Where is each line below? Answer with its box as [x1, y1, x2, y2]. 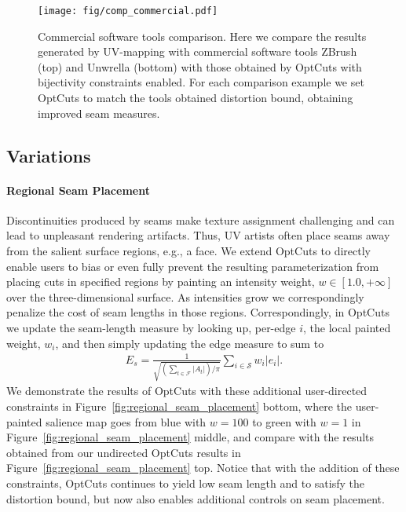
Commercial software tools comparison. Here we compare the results [38, 27, 367, 44]
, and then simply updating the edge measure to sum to [55, 335, 324, 351]
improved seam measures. [38, 104, 160, 121]
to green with [252, 413, 316, 430]
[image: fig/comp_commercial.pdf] [38, 5, 218, 16]
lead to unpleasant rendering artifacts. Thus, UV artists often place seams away [6, 227, 390, 243]
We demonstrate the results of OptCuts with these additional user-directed [6, 382, 368, 399]
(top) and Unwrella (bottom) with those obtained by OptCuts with [38, 58, 362, 75]
